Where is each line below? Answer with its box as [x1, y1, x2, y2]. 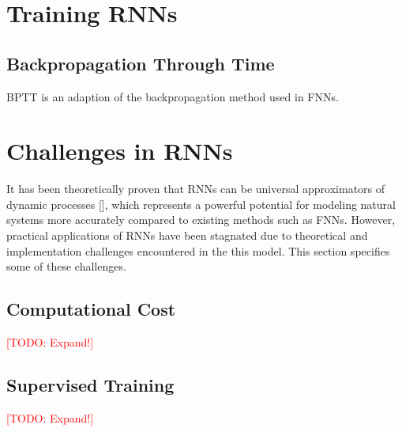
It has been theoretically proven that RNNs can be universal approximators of [6, 180, 385, 197]
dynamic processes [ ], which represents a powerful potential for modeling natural [6, 195, 396, 212]
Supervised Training [6, 373, 175, 397]
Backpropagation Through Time [6, 51, 275, 75]
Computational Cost [6, 297, 176, 321]
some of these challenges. [6, 258, 126, 275]
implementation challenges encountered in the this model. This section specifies [6, 242, 390, 259]
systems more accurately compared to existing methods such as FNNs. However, [6, 211, 396, 228]
